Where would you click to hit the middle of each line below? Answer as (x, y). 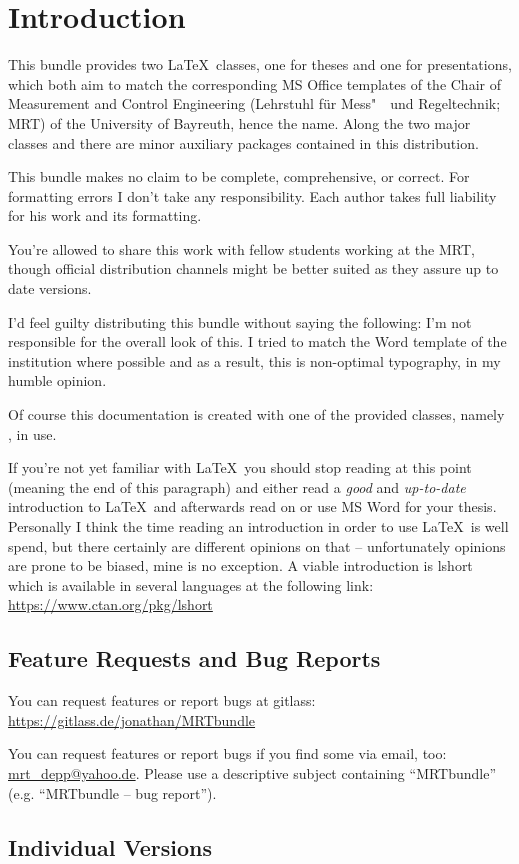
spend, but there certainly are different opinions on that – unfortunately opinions (257, 545)
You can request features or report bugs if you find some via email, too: (227, 753)
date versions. (50, 288)
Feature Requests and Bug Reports (194, 658)
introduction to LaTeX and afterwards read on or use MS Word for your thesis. (252, 506)
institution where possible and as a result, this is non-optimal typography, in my (254, 360)
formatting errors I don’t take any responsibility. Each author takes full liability (252, 195)
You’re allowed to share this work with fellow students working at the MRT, (241, 248)
